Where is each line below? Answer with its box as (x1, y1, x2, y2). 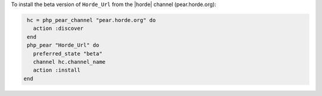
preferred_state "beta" (33, 50, 103, 57)
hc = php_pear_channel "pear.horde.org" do (27, 17, 156, 23)
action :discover (33, 25, 83, 32)
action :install (33, 67, 80, 74)
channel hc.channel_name (33, 58, 106, 65)
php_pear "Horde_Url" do (27, 42, 100, 49)
